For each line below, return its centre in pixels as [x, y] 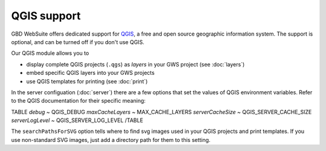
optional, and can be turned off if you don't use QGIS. [78, 42]
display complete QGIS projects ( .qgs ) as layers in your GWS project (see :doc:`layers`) [136, 64]
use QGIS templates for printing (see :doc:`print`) [87, 81]
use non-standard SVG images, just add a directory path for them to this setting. [111, 140]
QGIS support [46, 16]
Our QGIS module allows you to [50, 53]
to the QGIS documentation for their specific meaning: [78, 101]
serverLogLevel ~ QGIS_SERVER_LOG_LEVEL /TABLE [77, 120]
